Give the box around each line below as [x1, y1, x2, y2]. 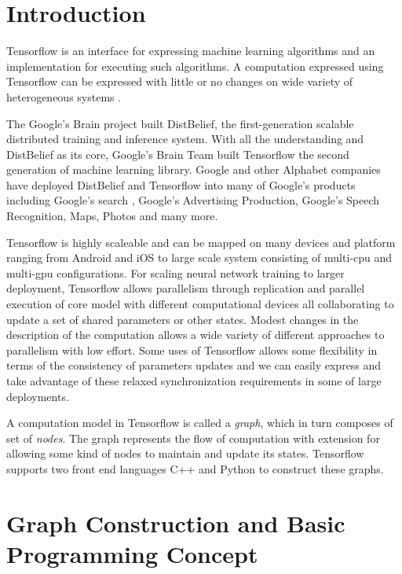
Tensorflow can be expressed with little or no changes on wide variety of [6, 73, 353, 90]
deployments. [6, 388, 69, 404]
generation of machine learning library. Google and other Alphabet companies [6, 161, 381, 178]
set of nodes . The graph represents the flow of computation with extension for [6, 429, 380, 446]
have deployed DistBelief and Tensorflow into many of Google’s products [6, 176, 356, 193]
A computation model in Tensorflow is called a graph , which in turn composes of [6, 414, 393, 431]
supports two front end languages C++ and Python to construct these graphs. [6, 460, 384, 476]
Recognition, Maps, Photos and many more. [6, 208, 218, 224]
